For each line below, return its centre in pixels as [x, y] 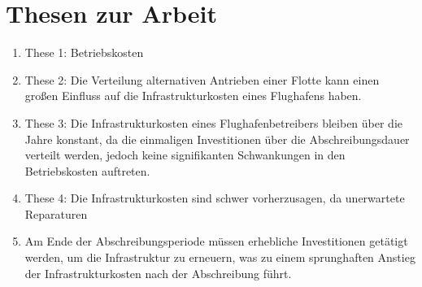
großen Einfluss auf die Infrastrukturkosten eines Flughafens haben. [193, 96]
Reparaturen [56, 213]
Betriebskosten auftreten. [87, 170]
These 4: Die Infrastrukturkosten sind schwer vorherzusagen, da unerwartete [215, 198]
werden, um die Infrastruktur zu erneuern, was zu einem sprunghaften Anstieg [220, 257]
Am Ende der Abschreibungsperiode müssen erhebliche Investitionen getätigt [216, 241]
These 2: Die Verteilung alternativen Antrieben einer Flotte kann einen [202, 79]
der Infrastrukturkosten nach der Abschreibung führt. [158, 273]
